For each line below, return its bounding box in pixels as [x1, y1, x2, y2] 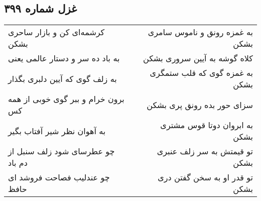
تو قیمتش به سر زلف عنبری [157, 145, 253, 157]
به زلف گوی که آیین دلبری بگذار [8, 72, 117, 84]
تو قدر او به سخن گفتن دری [158, 171, 253, 183]
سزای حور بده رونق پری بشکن [147, 98, 253, 111]
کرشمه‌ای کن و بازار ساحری [8, 26, 105, 38]
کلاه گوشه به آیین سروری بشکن [143, 52, 253, 64]
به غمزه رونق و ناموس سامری [148, 26, 253, 38]
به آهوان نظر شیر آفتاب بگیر [8, 125, 106, 137]
